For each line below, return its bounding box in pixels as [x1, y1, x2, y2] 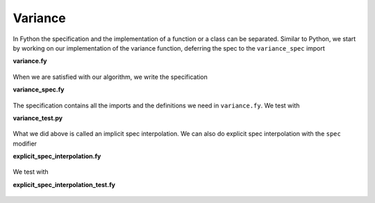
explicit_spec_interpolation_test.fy [12, 180, 116, 188]
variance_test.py [12, 114, 63, 122]
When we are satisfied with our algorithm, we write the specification [12, 73, 208, 81]
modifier [12, 139, 37, 148]
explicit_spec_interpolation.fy [12, 152, 101, 161]
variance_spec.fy [12, 85, 65, 94]
